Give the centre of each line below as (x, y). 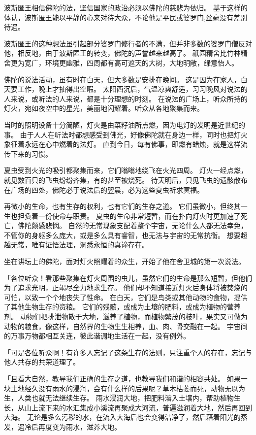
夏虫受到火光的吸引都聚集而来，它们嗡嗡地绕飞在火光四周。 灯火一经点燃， (126, 170)
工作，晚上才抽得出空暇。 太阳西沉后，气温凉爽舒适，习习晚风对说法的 (132, 89)
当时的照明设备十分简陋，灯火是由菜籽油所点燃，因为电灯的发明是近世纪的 (125, 124)
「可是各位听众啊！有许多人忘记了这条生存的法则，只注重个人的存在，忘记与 (128, 352)
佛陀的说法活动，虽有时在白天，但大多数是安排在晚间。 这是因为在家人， (122, 79)
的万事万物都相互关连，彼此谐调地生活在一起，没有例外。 (97, 336)
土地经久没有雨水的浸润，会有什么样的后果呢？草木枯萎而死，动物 (117, 388)
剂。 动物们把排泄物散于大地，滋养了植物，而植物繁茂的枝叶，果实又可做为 (126, 317)
